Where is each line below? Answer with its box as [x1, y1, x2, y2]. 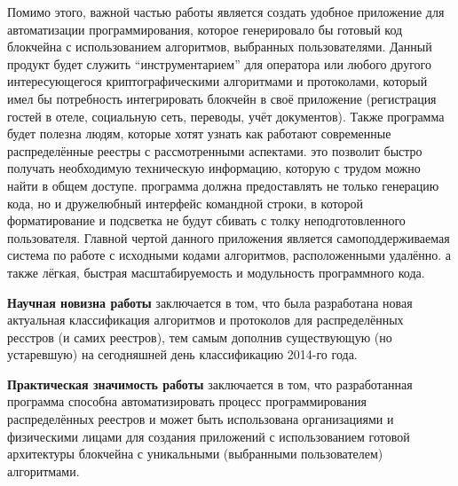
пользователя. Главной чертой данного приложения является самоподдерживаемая [7, 228, 450, 247]
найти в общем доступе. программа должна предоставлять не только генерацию [7, 176, 439, 194]
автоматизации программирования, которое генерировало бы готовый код [7, 20, 403, 38]
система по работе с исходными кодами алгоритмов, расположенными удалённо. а [7, 246, 452, 264]
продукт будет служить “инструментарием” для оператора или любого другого [7, 54, 431, 73]
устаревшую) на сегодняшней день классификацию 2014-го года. [7, 345, 358, 364]
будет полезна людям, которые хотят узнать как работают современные [7, 124, 391, 143]
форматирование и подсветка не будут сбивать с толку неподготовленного [7, 211, 406, 230]
